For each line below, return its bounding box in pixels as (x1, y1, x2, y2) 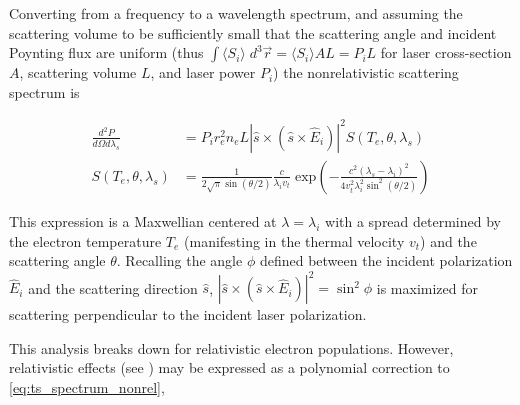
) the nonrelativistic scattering (273, 62, 459, 83)
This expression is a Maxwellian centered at (9, 210, 277, 231)
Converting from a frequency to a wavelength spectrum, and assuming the (9, 3, 463, 23)
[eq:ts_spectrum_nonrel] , (9, 377, 165, 397)
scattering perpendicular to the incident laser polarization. (9, 304, 367, 325)
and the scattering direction (28, 277, 198, 298)
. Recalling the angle (116, 250, 243, 271)
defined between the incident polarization (259, 250, 513, 271)
